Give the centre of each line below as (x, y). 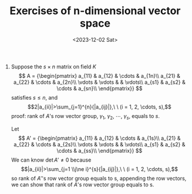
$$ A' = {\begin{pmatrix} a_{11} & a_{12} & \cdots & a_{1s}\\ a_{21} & (99, 138)
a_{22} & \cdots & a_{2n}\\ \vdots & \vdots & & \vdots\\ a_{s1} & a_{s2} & (99, 82)
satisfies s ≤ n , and (34, 97)
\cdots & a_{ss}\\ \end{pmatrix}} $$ (100, 150)
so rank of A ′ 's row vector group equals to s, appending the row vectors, (99, 178)
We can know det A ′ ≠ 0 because (51, 160)
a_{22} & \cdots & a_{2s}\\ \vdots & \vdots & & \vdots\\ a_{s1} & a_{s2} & (100, 144)
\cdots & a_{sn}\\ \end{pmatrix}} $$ (100, 88)
